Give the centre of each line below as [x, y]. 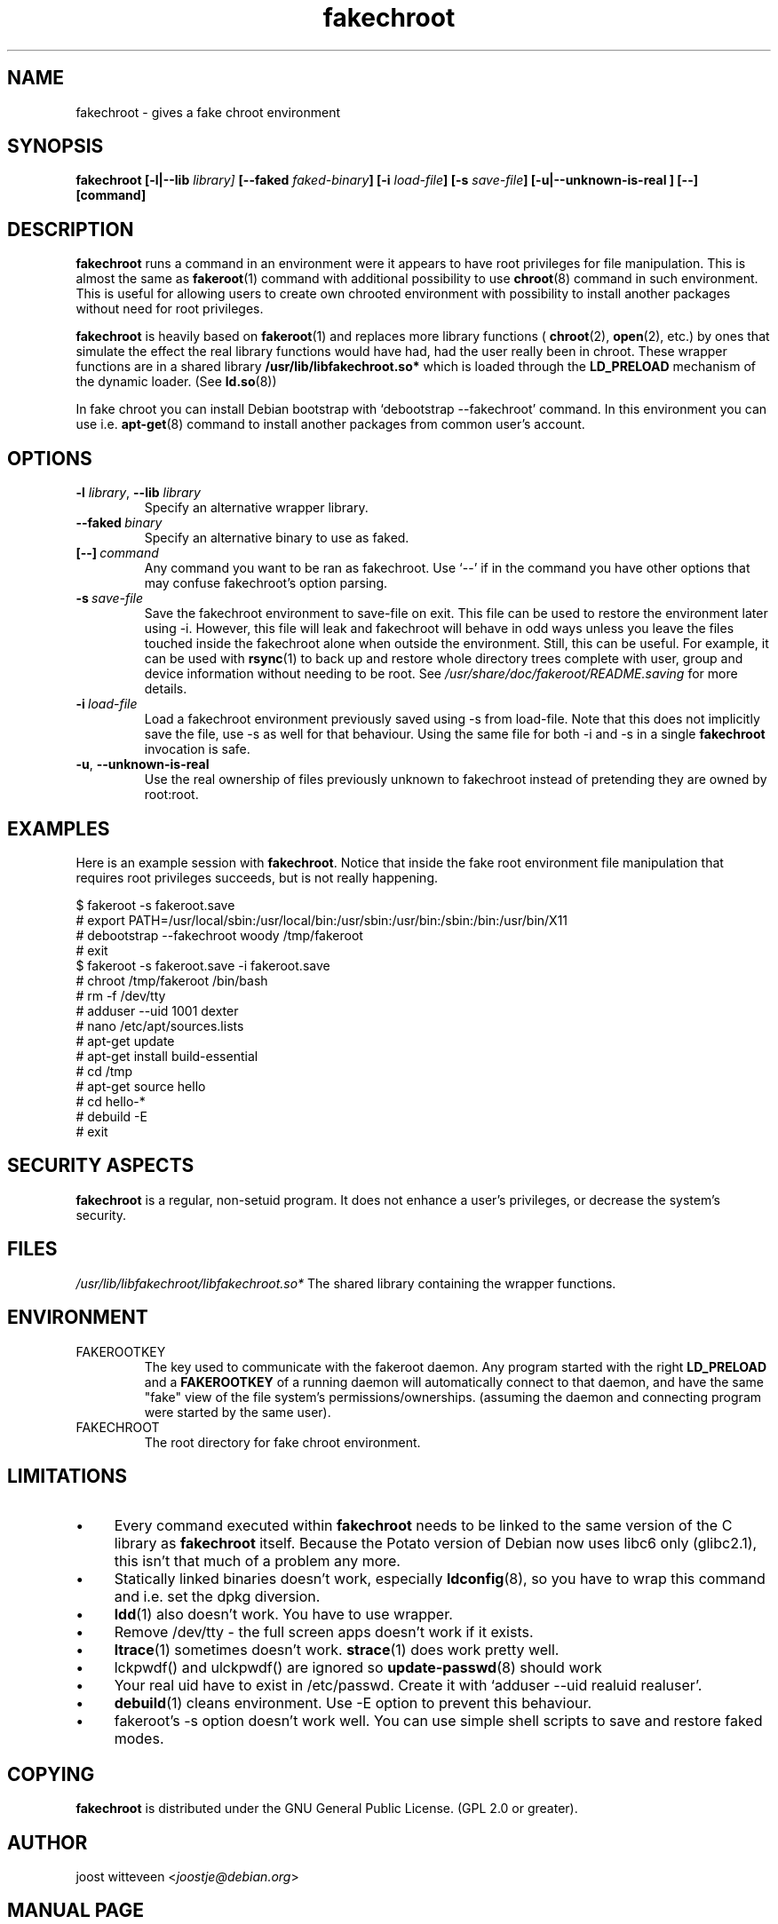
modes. [139, 1739]
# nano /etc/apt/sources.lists [160, 1025]
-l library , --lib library [138, 493]
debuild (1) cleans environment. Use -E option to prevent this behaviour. [353, 1703]
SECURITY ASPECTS [101, 1166]
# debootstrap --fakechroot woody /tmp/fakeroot [219, 935]
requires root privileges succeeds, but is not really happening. [257, 877]
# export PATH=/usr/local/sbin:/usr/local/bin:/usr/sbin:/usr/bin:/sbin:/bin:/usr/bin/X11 [322, 920]
